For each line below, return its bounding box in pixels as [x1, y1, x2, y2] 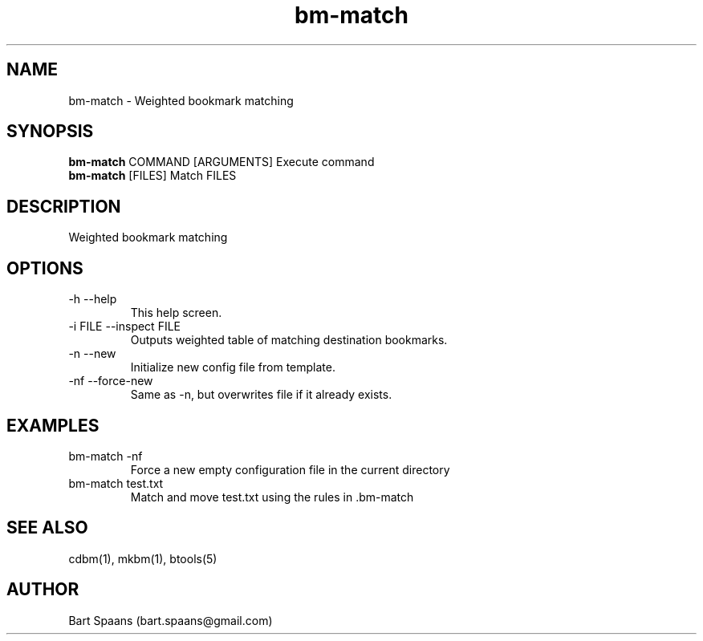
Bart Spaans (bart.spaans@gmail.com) [68, 613, 273, 627]
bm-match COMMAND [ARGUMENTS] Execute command [68, 155, 375, 169]
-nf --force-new [68, 374, 153, 388]
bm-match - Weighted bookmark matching [68, 93, 294, 108]
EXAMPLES [6, 415, 100, 436]
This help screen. [130, 306, 222, 320]
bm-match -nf [68, 448, 143, 463]
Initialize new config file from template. [130, 360, 336, 375]
